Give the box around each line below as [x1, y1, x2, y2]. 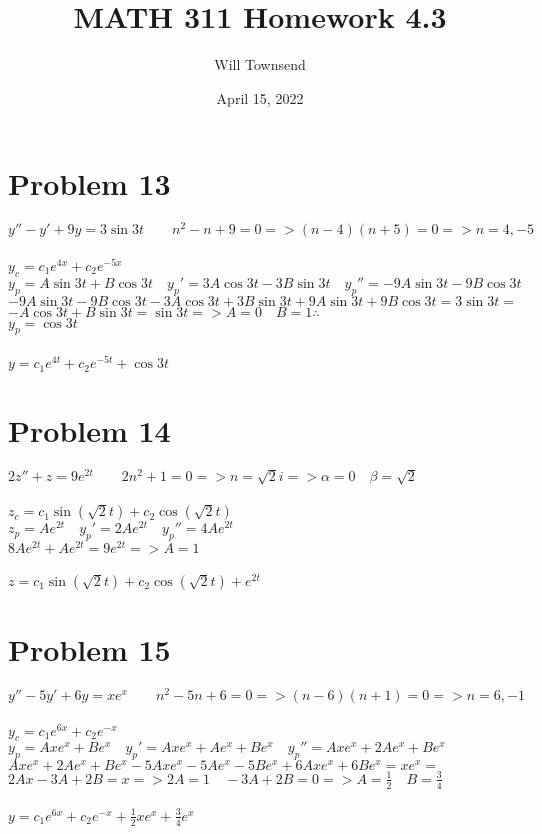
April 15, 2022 [216, 87, 304, 108]
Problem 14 [8, 409, 171, 450]
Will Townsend [214, 54, 306, 75]
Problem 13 [8, 163, 171, 204]
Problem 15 [8, 628, 171, 669]
